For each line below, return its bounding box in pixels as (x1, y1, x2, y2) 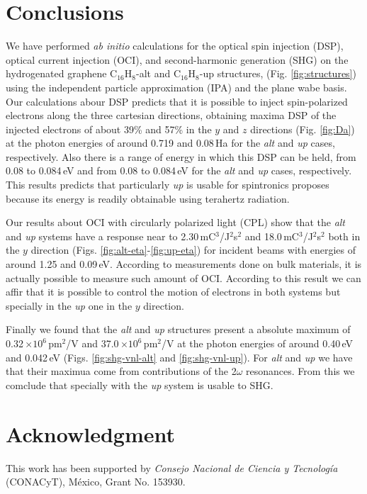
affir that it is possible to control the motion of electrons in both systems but (6, 284, 341, 299)
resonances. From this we (246, 364, 355, 378)
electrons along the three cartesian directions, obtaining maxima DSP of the (6, 108, 337, 123)
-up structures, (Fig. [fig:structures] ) (199, 66, 356, 81)
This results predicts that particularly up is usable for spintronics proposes (6, 177, 329, 192)
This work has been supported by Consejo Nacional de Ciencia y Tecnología (6, 460, 338, 475)
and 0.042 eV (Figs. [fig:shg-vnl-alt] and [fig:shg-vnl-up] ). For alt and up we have (6, 349, 353, 364)
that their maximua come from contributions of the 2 (6, 364, 237, 378)
